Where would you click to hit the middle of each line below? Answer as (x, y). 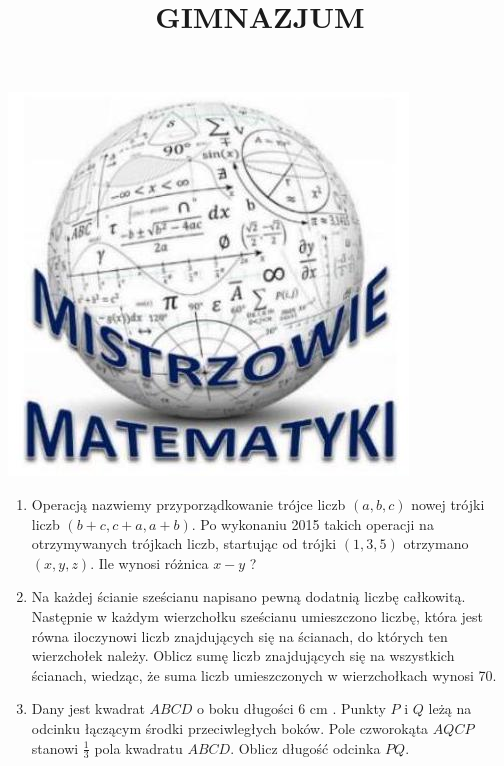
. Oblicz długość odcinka (305, 747)
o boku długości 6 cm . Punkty (291, 708)
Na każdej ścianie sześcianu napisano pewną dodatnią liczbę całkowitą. (248, 596)
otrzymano (436, 543)
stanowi (55, 747)
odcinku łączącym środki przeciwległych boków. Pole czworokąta (230, 727)
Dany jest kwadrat (88, 708)
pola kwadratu (138, 747)
